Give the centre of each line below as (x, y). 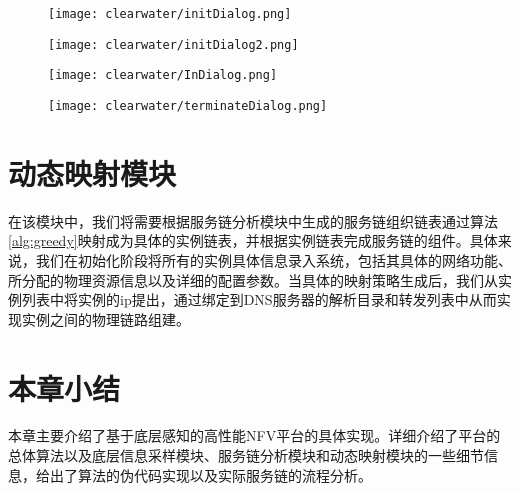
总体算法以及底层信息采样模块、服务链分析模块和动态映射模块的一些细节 (246, 455)
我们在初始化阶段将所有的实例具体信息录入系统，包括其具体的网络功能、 (273, 259)
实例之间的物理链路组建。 (105, 318)
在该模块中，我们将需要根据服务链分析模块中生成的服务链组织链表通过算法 (253, 220)
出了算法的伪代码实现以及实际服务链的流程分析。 (210, 474)
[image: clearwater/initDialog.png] (170, 14)
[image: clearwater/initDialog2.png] (173, 44)
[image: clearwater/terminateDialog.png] (188, 105)
